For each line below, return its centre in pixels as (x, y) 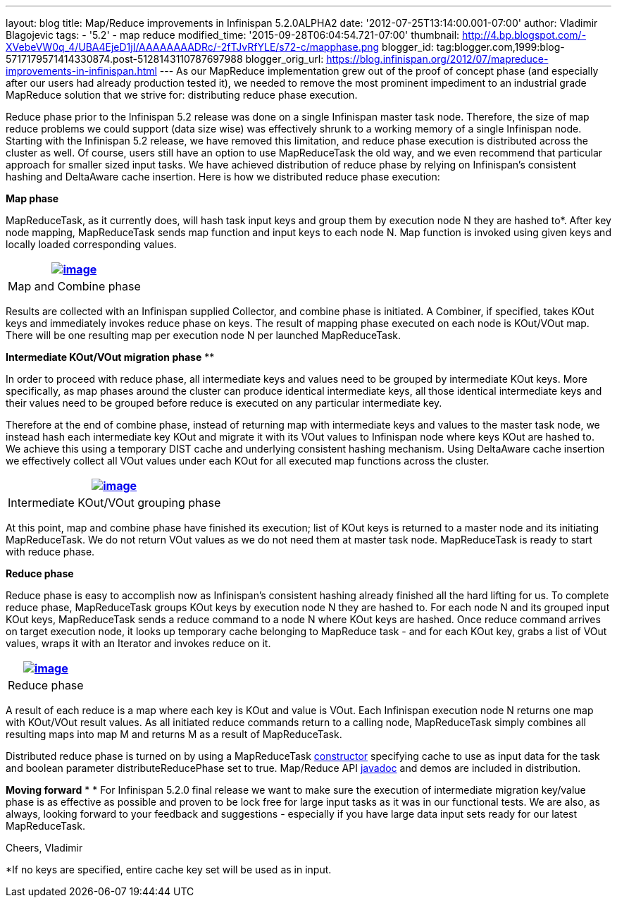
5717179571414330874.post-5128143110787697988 (124, 59)
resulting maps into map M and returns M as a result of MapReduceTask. (174, 734)
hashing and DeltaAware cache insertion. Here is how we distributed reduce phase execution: (223, 177)
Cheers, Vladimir (44, 848)
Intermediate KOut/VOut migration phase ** (110, 357)
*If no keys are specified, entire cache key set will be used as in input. (169, 870)
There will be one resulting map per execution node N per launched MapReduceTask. (204, 335)
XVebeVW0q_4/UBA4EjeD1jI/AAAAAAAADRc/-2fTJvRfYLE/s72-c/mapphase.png (193, 47)
